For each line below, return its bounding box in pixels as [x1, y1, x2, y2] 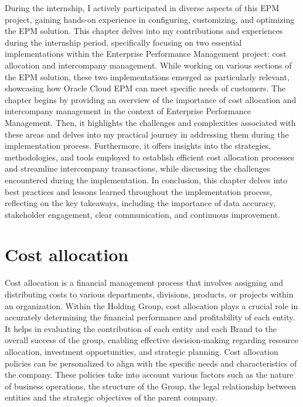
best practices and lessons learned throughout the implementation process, [5, 185, 273, 197]
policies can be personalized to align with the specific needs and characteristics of [5, 357, 297, 369]
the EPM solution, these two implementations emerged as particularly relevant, [5, 70, 290, 83]
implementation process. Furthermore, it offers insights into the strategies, [5, 139, 271, 152]
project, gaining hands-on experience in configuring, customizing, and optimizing [5, 13, 295, 25]
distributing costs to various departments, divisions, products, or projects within [5, 288, 294, 300]
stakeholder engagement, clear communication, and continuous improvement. [5, 208, 281, 220]
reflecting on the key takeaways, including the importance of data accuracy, [5, 197, 275, 209]
